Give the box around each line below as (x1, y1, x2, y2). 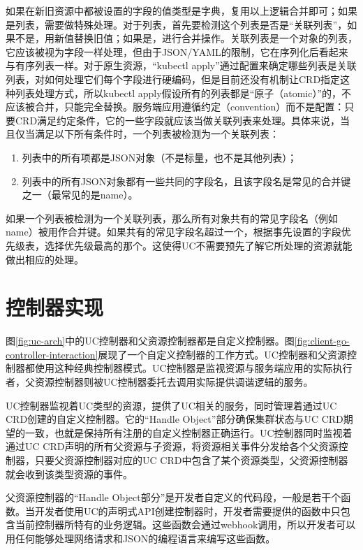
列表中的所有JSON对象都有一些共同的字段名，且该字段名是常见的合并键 (22, 173, 351, 188)
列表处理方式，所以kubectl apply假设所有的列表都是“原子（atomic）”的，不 (15, 85, 352, 100)
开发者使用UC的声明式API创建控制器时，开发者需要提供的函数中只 (34, 503, 341, 518)
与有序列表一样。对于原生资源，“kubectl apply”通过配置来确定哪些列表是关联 (6, 58, 357, 73)
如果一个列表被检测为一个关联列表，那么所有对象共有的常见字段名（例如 (6, 210, 338, 225)
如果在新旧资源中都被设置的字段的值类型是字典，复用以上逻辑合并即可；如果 (6, 3, 357, 17)
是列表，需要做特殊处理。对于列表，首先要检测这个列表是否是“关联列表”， (6, 17, 348, 31)
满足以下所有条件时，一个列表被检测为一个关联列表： (34, 126, 279, 141)
